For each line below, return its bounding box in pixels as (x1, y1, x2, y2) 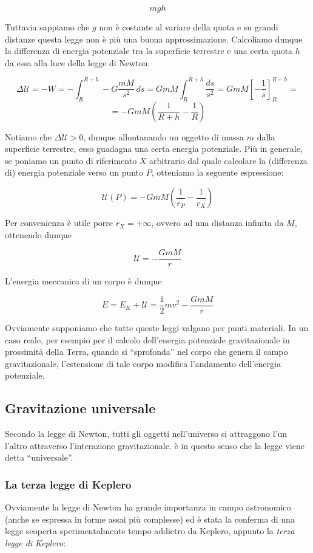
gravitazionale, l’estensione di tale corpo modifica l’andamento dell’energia (5, 357, 281, 369)
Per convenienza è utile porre (5, 216, 113, 229)
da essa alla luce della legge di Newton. (5, 56, 150, 69)
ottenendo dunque (5, 228, 72, 241)
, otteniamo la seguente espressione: (151, 166, 284, 179)
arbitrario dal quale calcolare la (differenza (149, 154, 308, 167)
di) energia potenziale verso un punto (5, 166, 144, 179)
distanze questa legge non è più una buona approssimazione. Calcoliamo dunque (5, 32, 303, 45)
